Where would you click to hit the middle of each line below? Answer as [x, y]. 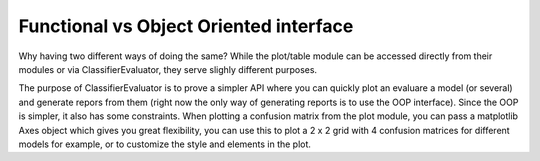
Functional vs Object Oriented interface [186, 26]
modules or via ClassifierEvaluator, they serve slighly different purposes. [168, 69]
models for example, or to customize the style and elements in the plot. [165, 144]
